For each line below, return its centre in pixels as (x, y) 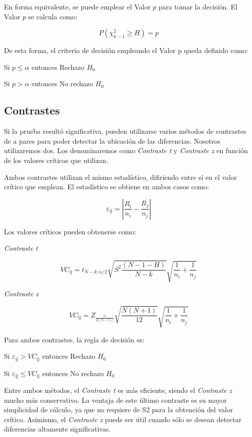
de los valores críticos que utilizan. (56, 160)
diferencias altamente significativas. (57, 429)
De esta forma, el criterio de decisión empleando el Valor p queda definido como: (126, 50)
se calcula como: (53, 16)
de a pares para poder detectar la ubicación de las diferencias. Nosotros (112, 140)
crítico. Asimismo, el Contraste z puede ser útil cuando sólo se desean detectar (123, 419)
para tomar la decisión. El (198, 6)
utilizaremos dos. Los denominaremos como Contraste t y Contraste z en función (126, 150)
